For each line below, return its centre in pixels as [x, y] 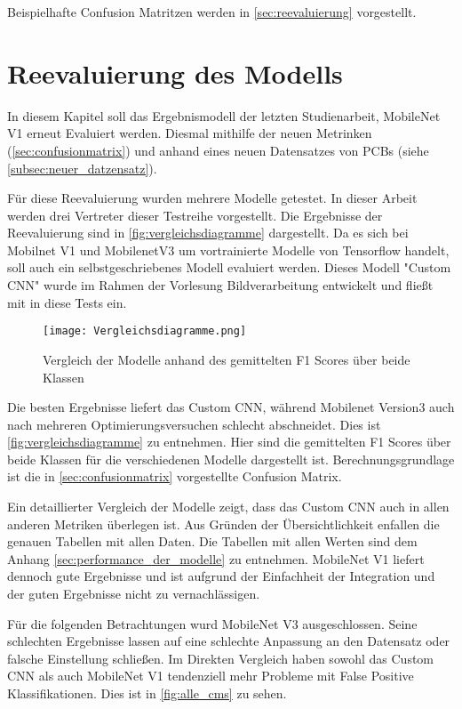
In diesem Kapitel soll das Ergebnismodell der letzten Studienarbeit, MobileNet [224, 115]
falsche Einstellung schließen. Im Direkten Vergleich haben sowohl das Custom [221, 658]
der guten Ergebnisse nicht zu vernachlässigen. [134, 594]
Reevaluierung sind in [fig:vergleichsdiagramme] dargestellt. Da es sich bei [208, 233]
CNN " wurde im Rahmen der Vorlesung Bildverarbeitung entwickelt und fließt [220, 285]
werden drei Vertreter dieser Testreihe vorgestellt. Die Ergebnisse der [195, 215]
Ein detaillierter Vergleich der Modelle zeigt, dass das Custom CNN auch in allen [228, 507]
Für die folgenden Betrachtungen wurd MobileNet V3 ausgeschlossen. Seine [212, 623]
